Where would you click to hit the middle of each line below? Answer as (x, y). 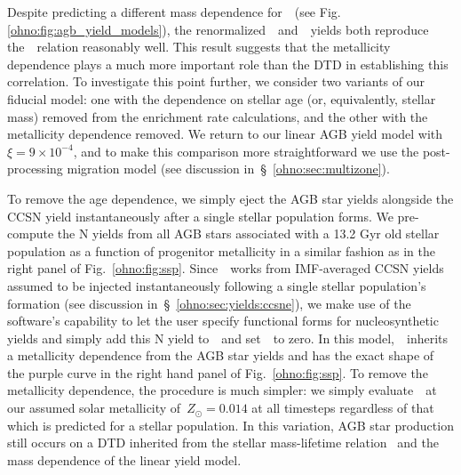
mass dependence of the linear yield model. (124, 459)
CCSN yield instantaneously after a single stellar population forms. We (200, 216)
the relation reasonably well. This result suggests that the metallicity (199, 47)
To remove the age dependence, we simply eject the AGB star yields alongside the (230, 198)
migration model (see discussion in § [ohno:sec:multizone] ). (228, 169)
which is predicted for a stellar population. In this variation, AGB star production (230, 425)
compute (31, 233)
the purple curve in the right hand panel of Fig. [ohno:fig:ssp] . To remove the (218, 372)
